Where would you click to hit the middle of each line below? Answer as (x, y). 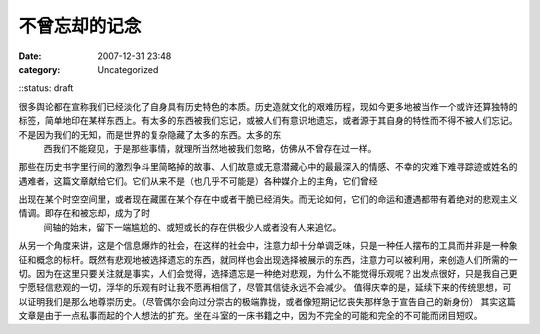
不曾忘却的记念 (80, 26)
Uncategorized (128, 69)
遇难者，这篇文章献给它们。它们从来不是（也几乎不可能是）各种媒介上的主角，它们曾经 (198, 181)
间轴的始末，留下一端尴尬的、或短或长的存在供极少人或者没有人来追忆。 (192, 227)
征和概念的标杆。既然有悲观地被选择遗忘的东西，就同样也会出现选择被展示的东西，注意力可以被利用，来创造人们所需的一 (268, 259)
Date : (30, 56)
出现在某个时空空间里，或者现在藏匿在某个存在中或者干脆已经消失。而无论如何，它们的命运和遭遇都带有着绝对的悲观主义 (268, 199)
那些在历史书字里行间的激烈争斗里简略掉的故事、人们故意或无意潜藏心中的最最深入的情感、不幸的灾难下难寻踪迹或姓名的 (268, 167)
